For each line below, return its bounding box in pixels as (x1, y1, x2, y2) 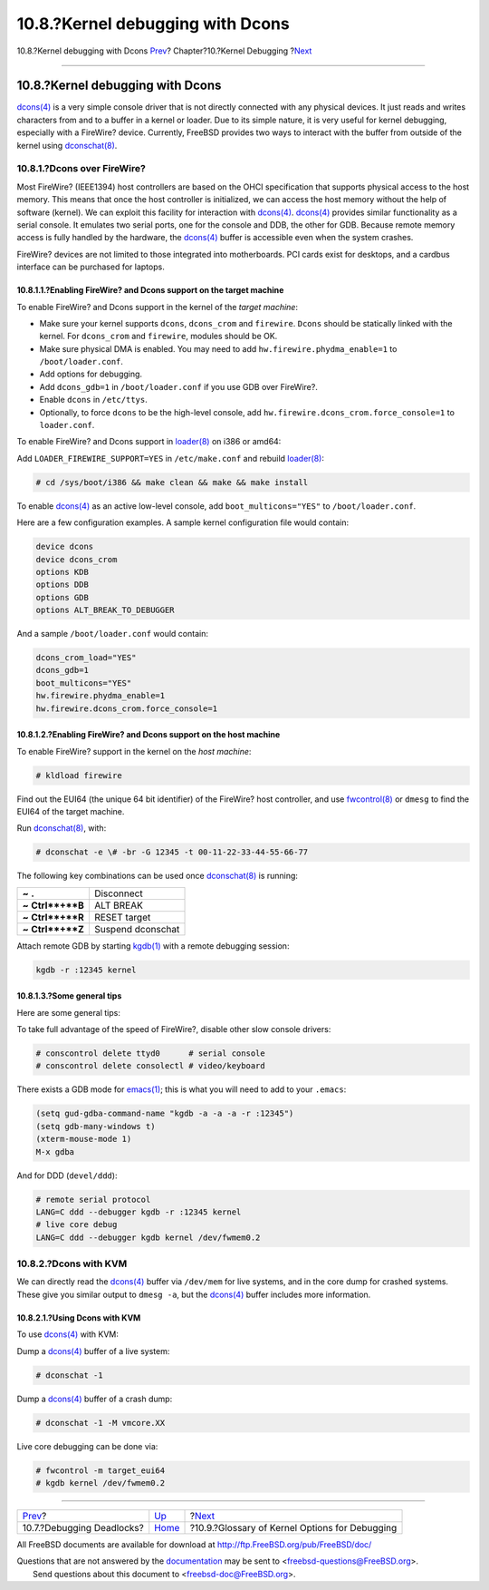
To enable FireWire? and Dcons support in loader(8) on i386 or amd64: (16, 436, 282, 447)
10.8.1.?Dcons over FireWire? (16, 162, 147, 175)
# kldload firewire (35, 770, 122, 780)
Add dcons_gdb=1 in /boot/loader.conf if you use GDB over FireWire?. (39, 381, 319, 392)
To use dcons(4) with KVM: (16, 1329, 120, 1340)
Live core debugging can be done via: (16, 1440, 158, 1451)
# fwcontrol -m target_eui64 (35, 1465, 166, 1476)
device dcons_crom (35, 554, 118, 564)
